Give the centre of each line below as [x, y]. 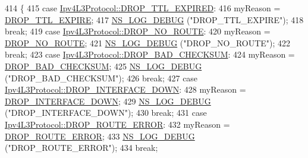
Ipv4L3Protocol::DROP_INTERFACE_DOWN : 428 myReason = [125, 89]
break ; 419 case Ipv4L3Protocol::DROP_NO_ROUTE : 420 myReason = [138, 31]
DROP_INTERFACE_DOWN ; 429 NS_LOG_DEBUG [108, 101]
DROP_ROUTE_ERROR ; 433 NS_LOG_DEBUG [100, 136]
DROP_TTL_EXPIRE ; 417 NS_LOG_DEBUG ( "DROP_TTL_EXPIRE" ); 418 [154, 19]
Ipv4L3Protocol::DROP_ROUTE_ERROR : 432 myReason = [117, 124]
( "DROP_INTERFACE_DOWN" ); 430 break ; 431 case [106, 113]
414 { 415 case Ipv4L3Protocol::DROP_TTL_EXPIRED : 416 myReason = [143, 8]
